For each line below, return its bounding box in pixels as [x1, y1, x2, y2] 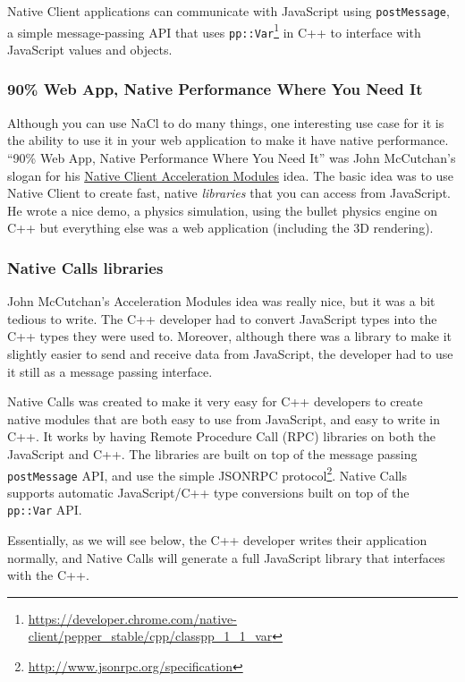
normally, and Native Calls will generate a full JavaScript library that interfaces [7, 548, 445, 567]
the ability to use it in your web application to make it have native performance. [7, 131, 449, 149]
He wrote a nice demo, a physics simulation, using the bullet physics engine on [7, 200, 438, 219]
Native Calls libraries [7, 256, 164, 278]
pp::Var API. [7, 500, 82, 519]
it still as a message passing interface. [7, 362, 213, 380]
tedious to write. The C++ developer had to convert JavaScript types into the [7, 309, 437, 328]
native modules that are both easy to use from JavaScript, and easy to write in [7, 409, 441, 428]
